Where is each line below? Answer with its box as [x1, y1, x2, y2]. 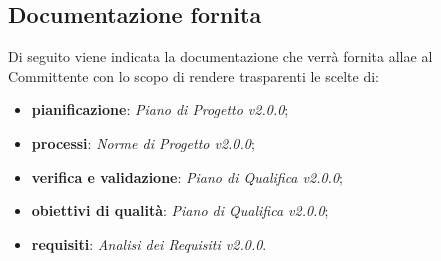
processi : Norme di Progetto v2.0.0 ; [31, 132, 255, 153]
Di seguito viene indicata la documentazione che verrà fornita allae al [8, 46, 433, 67]
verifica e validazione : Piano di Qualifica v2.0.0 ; [31, 166, 343, 187]
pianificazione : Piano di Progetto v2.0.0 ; [31, 99, 289, 120]
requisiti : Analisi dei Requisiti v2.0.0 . [31, 233, 267, 254]
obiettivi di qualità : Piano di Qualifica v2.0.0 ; [31, 200, 329, 221]
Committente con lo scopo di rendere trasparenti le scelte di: [8, 65, 379, 86]
